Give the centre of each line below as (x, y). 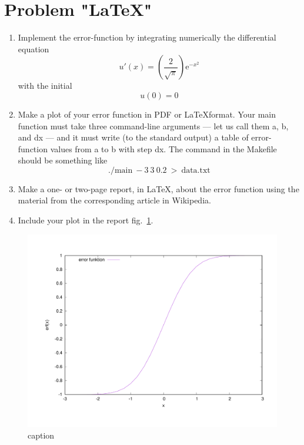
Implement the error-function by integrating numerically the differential (147, 37)
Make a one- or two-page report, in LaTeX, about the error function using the (158, 188)
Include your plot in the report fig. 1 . (86, 220)
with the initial (45, 86)
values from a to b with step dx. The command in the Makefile (163, 148)
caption (41, 435)
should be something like (63, 160)
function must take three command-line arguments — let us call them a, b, (153, 126)
